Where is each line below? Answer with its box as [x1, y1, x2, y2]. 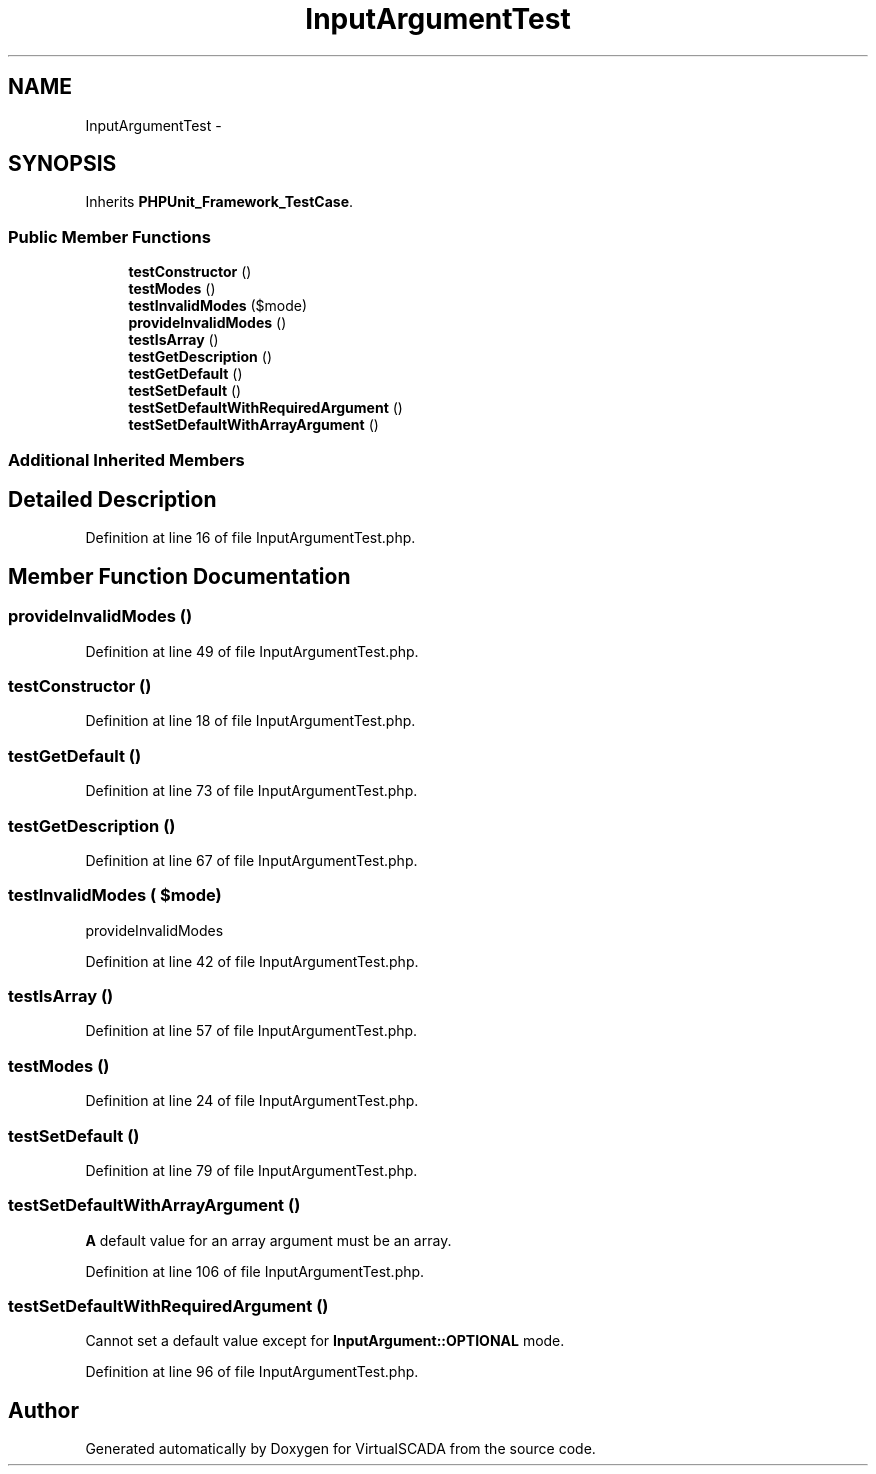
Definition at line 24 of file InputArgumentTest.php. [85, 1092, 419, 1110]
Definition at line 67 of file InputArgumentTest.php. [85, 851, 418, 869]
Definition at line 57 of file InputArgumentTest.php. [85, 1022, 418, 1040]
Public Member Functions [8, 226, 211, 247]
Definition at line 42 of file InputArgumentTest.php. [85, 952, 419, 970]
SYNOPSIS [8, 151, 117, 177]
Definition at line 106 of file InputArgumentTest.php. [85, 1262, 425, 1280]
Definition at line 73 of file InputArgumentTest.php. [85, 782, 418, 800]
